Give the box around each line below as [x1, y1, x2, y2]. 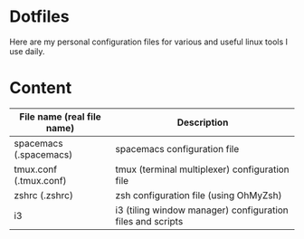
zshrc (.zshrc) [14, 188, 74, 201]
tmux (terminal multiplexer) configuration [115, 163, 290, 176]
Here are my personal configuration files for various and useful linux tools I [9, 36, 288, 47]
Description [176, 116, 229, 129]
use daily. [9, 45, 45, 56]
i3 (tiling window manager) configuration [115, 204, 290, 216]
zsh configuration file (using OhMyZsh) [115, 188, 282, 201]
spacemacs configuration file [115, 142, 240, 155]
